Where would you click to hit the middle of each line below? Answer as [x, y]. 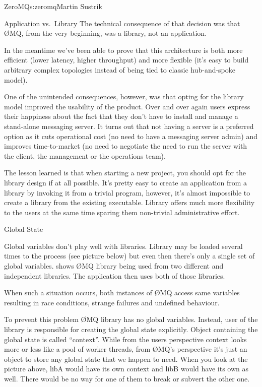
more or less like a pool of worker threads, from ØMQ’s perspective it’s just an [126, 349]
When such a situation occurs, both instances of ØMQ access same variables [122, 293]
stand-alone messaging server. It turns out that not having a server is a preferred [129, 126]
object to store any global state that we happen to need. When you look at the [126, 359]
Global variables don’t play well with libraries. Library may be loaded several [123, 246]
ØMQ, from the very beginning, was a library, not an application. [106, 33]
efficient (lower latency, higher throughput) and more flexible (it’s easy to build [126, 60]
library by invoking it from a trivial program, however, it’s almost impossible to [127, 192]
